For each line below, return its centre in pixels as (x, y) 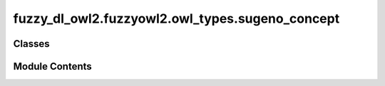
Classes (31, 44)
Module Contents (52, 66)
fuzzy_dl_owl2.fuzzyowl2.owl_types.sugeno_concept (176, 18)
